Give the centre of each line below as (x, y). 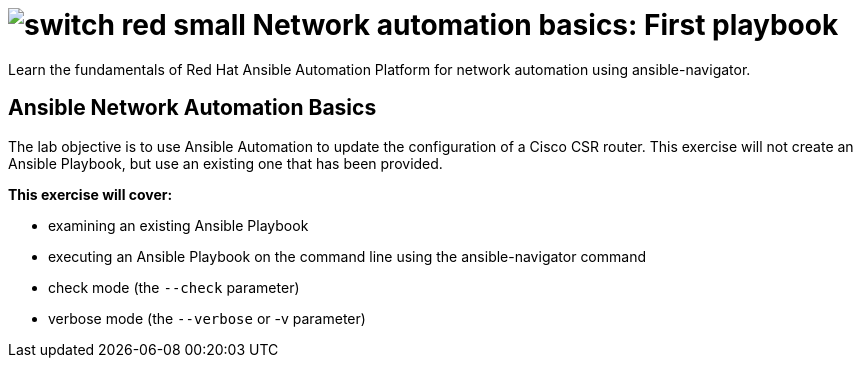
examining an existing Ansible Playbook (178, 225)
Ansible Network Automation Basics (192, 108)
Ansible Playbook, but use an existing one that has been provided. (225, 163)
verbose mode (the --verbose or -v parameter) (207, 318)
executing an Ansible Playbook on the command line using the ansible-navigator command (347, 256)
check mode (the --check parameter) (174, 287)
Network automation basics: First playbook (545, 25)
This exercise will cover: (90, 194)
